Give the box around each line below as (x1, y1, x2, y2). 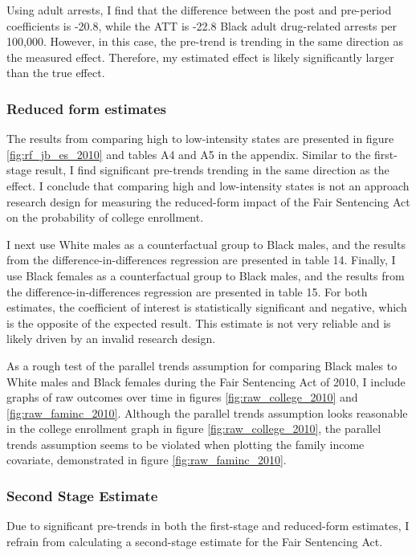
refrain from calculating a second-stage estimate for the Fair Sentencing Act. (6, 533, 383, 549)
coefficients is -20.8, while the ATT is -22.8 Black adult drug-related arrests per (6, 17, 398, 34)
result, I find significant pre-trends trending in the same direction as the (35, 161, 389, 178)
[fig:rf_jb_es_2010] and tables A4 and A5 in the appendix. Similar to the (6, 145, 371, 162)
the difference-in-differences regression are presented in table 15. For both (6, 283, 368, 300)
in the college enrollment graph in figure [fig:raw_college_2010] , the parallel (6, 420, 381, 437)
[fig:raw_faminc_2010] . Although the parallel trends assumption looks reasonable (6, 404, 408, 421)
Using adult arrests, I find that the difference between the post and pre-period (6, 2, 392, 18)
